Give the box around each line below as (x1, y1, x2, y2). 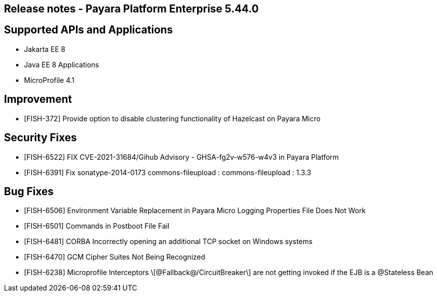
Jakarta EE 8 (24, 44, 65, 53)
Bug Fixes (4, 185, 54, 198)
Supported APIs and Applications (4, 23, 173, 36)
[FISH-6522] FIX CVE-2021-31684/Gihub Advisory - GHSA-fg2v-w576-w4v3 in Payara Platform (24, 152, 339, 161)
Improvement (4, 93, 72, 106)
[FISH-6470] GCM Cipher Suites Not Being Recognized (24, 253, 205, 262)
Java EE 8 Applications (24, 60, 99, 69)
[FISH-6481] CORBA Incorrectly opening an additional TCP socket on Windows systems (24, 237, 313, 246)
